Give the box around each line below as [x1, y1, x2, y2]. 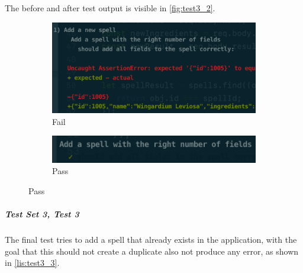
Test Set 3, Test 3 [5, 208, 79, 220]
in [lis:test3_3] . [5, 256, 60, 269]
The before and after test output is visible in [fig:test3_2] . [5, 2, 215, 14]
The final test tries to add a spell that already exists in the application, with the [5, 233, 297, 246]
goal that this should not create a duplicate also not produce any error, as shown [5, 245, 299, 257]
